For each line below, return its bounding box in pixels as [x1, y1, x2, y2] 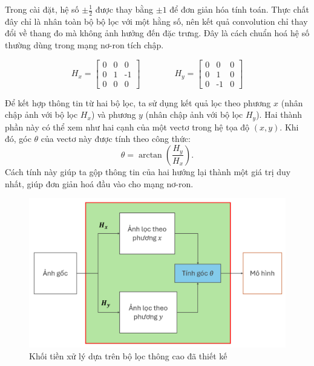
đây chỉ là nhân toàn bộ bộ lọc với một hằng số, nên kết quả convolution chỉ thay [5, 14, 308, 27]
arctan [138, 150, 162, 159]
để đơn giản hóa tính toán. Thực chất [169, 3, 309, 15]
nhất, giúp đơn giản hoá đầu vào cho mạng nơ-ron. [5, 177, 194, 190]
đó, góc [5, 132, 31, 145]
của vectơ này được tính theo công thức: [41, 132, 191, 145]
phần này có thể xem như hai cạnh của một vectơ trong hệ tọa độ [5, 120, 250, 133]
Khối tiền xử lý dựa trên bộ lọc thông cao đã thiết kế [29, 349, 227, 362]
